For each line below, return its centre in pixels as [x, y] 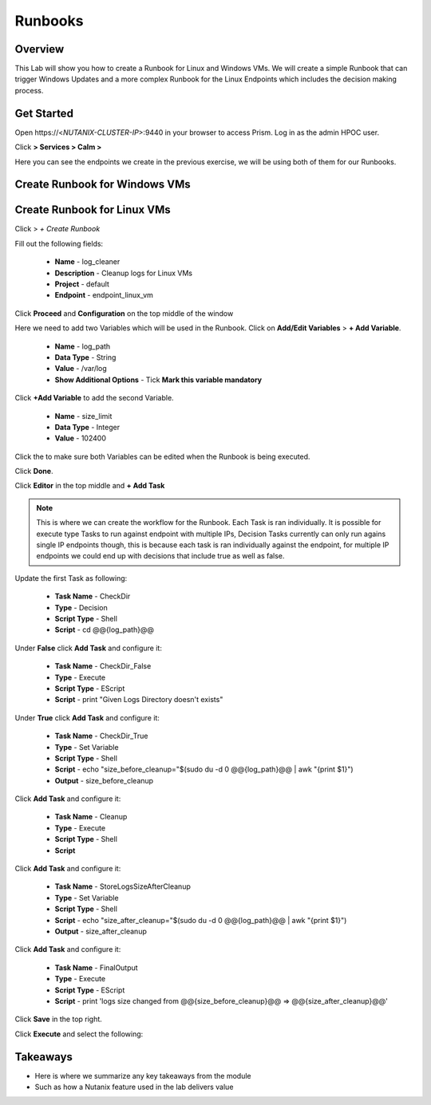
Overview [40, 49]
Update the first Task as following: [71, 578]
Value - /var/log [81, 369]
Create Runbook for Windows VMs [103, 185]
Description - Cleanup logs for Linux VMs [124, 273]
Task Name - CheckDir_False [103, 666]
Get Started [44, 113]
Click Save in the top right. [59, 1019]
